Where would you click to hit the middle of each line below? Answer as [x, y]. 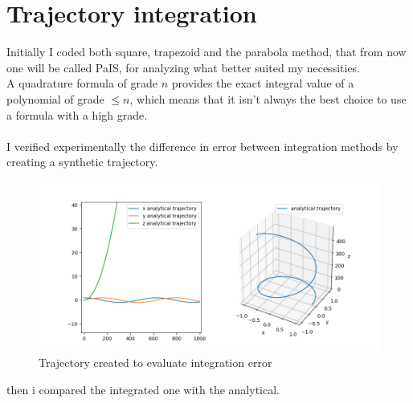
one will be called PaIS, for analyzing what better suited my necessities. [184, 67]
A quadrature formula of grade [82, 83]
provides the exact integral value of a [263, 83]
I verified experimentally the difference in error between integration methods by [202, 146]
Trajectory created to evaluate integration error [155, 362]
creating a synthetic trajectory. [82, 162]
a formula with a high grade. [77, 114]
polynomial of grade [55, 98]
